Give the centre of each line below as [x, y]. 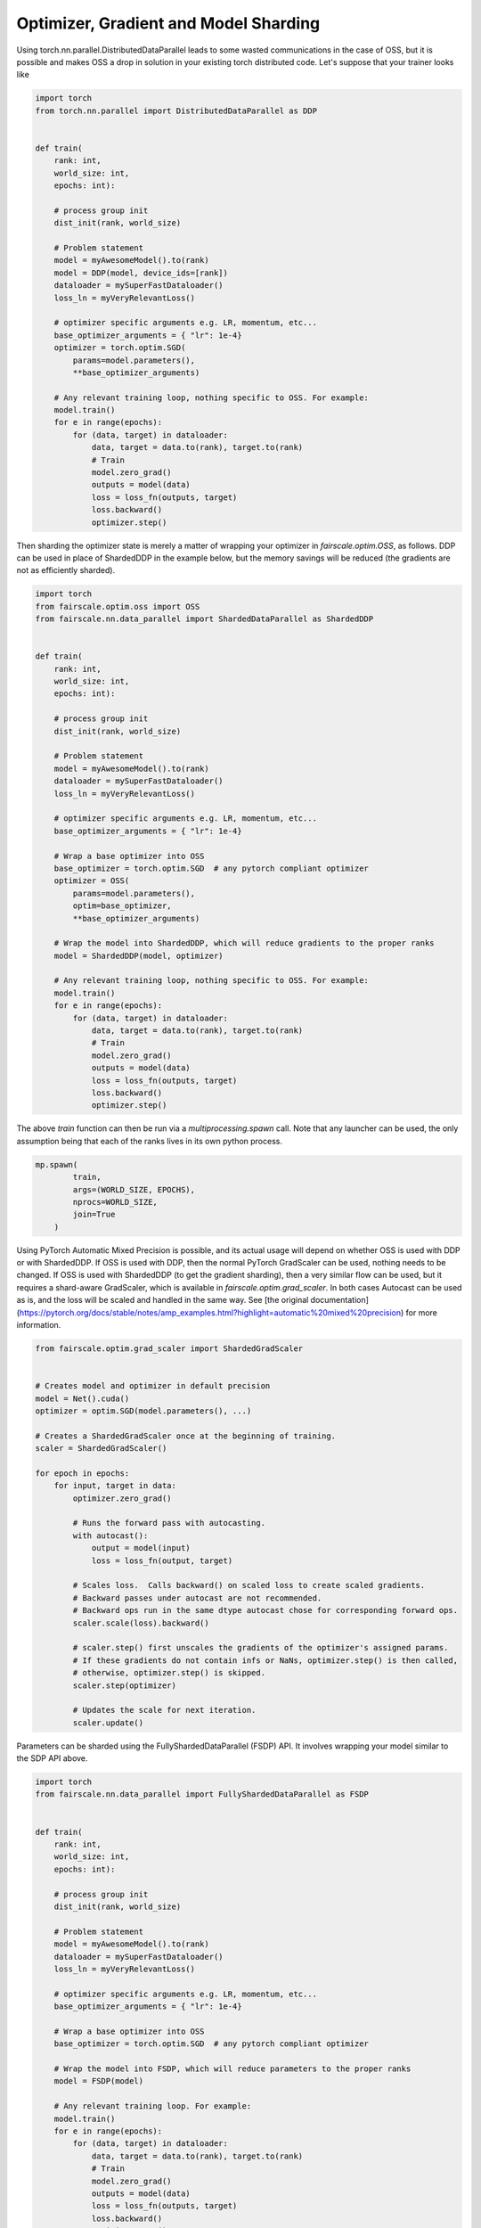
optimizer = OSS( [92, 881]
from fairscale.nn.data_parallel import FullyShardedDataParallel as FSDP [202, 1794]
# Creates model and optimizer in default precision [153, 1386]
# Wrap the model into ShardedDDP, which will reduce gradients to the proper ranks [245, 943]
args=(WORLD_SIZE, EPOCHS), [134, 1189]
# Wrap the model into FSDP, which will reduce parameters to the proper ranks [232, 2069]
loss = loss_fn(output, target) [162, 1560]
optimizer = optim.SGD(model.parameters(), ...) [143, 1411]
